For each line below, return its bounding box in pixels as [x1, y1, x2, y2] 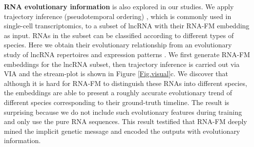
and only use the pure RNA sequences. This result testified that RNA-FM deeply [4, 116, 247, 126]
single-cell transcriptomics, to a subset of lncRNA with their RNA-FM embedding [4, 21, 250, 31]
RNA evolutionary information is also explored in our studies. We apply [4, 1, 234, 11]
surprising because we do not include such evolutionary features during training [4, 106, 242, 117]
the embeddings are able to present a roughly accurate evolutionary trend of [4, 87, 233, 98]
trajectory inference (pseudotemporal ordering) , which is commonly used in [4, 11, 232, 21]
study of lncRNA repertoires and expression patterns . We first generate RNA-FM [4, 49, 250, 59]
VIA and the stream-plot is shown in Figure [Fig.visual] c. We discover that [4, 68, 229, 79]
